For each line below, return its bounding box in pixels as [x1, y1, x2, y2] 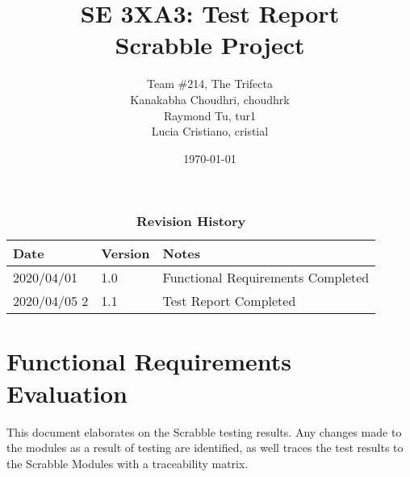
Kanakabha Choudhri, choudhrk [130, 90, 290, 107]
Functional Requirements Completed [162, 268, 370, 287]
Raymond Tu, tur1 [163, 107, 257, 123]
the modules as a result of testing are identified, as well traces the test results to [6, 439, 404, 456]
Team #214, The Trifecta [147, 75, 273, 92]
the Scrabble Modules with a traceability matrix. [6, 454, 249, 471]
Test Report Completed [162, 291, 296, 311]
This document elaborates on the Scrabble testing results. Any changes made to [6, 423, 402, 440]
